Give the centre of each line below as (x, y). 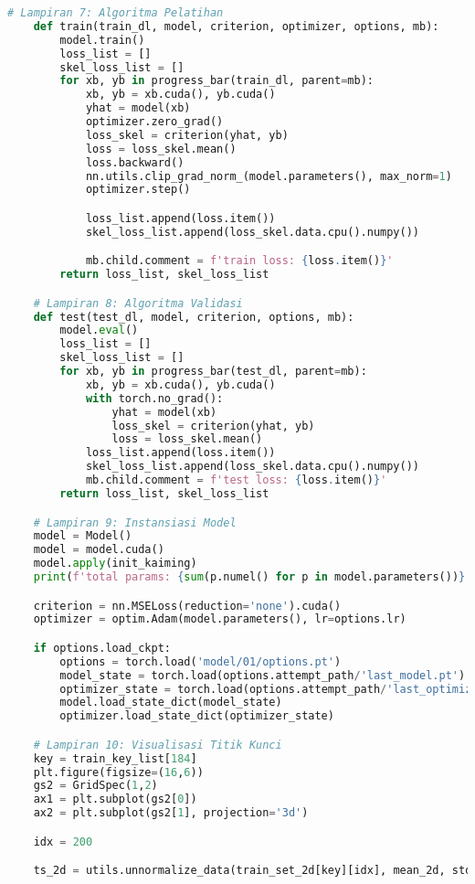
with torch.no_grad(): (154, 398)
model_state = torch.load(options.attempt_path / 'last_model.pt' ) (263, 675)
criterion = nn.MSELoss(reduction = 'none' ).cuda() (187, 606)
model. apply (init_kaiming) (115, 564)
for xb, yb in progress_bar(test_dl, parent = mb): (213, 372)
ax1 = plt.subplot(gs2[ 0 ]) (115, 799)
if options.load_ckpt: (102, 648)
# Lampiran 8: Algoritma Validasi (138, 303)
